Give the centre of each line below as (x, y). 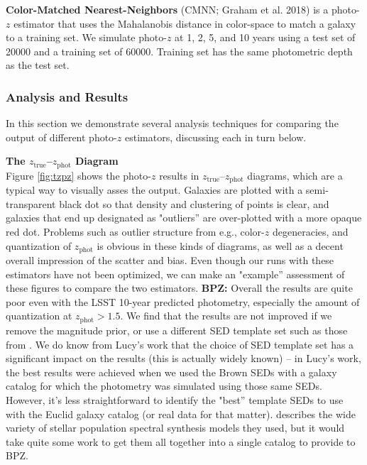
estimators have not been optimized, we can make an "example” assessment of (175, 274)
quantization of (39, 245)
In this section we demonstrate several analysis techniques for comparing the (172, 123)
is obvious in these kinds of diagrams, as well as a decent (220, 245)
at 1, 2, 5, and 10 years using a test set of (265, 37)
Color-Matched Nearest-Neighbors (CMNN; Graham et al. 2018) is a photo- (183, 9)
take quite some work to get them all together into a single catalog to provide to (181, 441)
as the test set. (38, 65)
